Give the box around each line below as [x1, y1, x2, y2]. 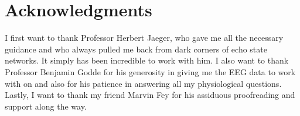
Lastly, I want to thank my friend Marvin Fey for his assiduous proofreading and [5, 89, 295, 101]
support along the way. [5, 100, 87, 112]
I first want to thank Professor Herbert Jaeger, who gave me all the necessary [5, 31, 284, 44]
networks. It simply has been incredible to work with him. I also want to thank [5, 54, 289, 66]
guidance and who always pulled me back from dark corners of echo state [5, 43, 267, 55]
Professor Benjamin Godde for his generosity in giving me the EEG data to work [5, 65, 296, 78]
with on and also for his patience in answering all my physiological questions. [5, 77, 282, 89]
